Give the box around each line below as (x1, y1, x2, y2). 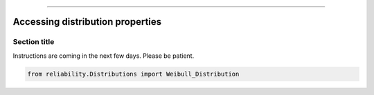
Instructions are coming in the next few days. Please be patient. (12, 52, 195, 60)
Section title (12, 37, 55, 47)
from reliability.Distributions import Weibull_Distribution (27, 70, 240, 78)
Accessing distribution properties (12, 16, 162, 28)
